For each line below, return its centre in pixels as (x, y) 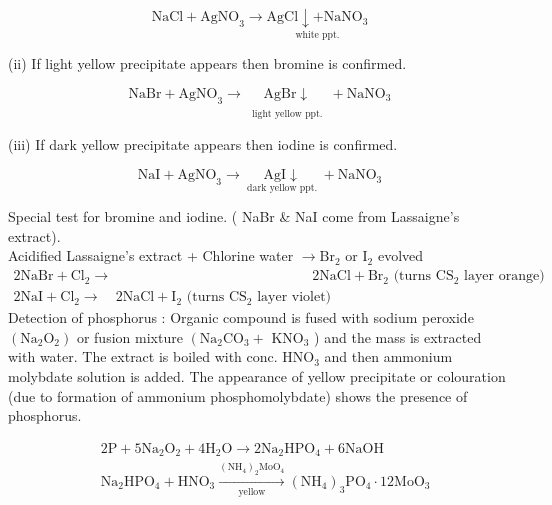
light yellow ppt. (287, 113)
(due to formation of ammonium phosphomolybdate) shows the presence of (238, 395)
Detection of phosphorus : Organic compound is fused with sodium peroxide (241, 317)
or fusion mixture (129, 336)
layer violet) (294, 297)
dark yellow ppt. (282, 187)
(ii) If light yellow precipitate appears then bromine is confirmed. (207, 63)
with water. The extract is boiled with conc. (143, 356)
